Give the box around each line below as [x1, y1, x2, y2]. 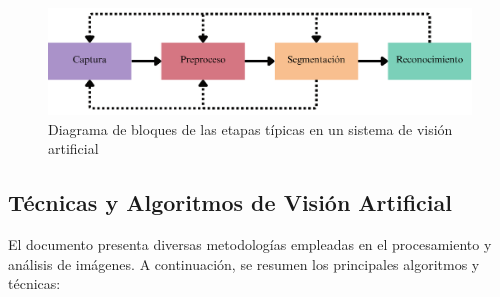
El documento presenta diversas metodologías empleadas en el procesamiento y [8, 234, 492, 255]
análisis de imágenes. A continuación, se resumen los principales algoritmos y [8, 253, 480, 274]
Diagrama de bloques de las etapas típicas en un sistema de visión [48, 118, 453, 139]
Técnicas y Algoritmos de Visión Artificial [8, 187, 452, 218]
